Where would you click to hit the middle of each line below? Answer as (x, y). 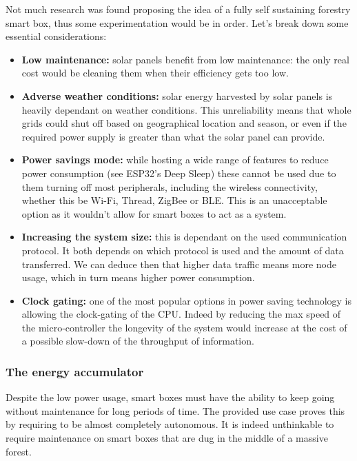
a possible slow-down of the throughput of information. (138, 341)
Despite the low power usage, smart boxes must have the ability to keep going (170, 397)
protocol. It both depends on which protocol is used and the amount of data (183, 250)
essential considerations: (56, 36)
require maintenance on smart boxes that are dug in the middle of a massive (167, 438)
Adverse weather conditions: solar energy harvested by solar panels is (177, 95)
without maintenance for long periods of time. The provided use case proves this (175, 410)
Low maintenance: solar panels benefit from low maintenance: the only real (185, 59)
